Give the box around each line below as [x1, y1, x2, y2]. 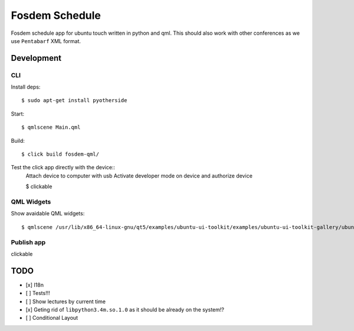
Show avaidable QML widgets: [11, 210, 85, 217]
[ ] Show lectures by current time [25, 298, 106, 305]
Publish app [11, 238, 46, 246]
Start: [11, 110, 25, 117]
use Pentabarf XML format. [11, 37, 81, 44]
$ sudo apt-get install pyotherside [21, 97, 127, 104]
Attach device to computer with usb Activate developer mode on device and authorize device [25, 172, 253, 179]
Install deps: [11, 83, 41, 91]
